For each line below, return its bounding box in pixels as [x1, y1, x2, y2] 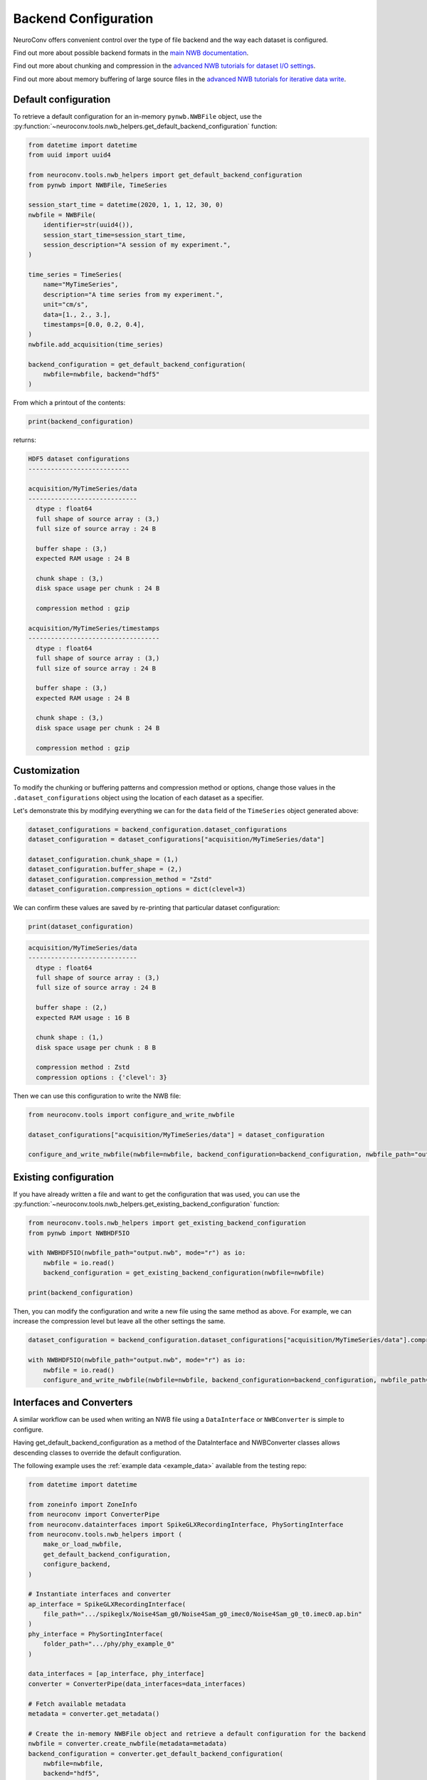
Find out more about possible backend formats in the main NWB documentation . [13, 48, 249, 57]
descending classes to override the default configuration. [13, 1448, 181, 1457]
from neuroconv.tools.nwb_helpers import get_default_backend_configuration [28, 171, 302, 179]
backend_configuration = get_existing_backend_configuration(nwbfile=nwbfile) [43, 1269, 325, 1277]
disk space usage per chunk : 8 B [36, 1043, 157, 1052]
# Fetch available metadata [28, 1700, 126, 1708]
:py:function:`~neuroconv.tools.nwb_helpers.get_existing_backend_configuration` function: [13, 1200, 280, 1208]
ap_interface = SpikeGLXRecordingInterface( [28, 1600, 186, 1608]
